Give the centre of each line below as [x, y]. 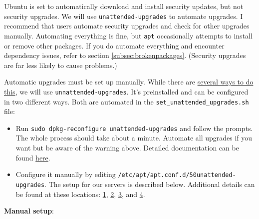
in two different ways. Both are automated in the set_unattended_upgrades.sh [127, 101]
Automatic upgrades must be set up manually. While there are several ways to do [129, 82]
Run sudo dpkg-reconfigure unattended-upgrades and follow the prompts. [134, 128]
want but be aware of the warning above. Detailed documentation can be [127, 148]
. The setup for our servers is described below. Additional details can [150, 184]
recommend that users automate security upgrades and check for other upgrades [127, 26]
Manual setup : [29, 211]
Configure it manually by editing [66, 174]
